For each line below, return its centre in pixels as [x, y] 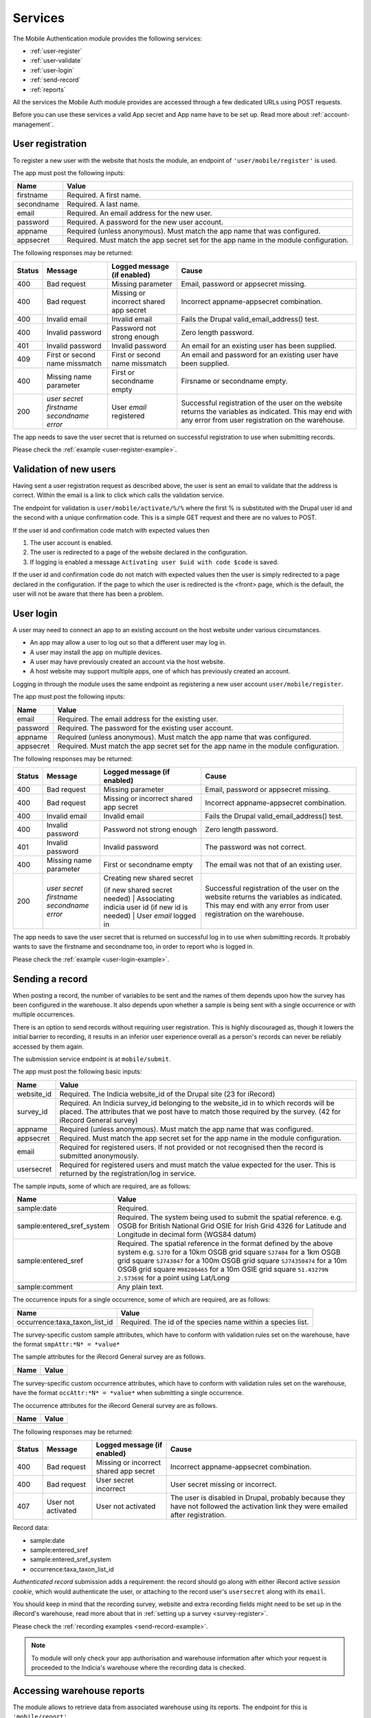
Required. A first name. [104, 195]
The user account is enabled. [71, 543]
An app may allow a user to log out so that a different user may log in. [128, 643]
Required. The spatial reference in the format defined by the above [225, 1244]
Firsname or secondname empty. [234, 381]
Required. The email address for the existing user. [138, 719]
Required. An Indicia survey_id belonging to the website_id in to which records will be [197, 1103]
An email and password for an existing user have [260, 355]
